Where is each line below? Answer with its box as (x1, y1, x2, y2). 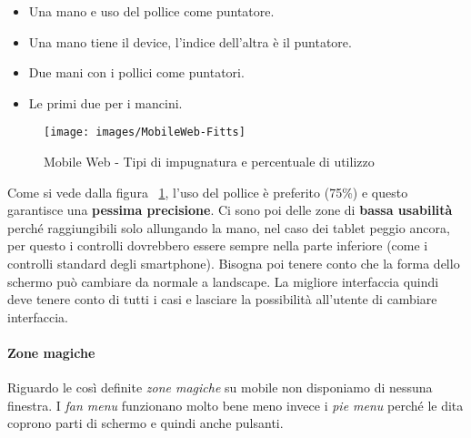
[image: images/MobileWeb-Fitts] (44, 126, 246, 139)
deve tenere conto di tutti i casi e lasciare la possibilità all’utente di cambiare (7, 290, 437, 309)
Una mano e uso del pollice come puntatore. (28, 2, 275, 20)
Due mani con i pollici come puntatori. (28, 63, 245, 82)
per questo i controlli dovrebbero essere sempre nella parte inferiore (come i (7, 236, 428, 255)
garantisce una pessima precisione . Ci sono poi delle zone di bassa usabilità (7, 200, 453, 219)
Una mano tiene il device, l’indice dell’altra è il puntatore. (28, 32, 352, 51)
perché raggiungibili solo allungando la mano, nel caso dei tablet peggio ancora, (7, 218, 450, 237)
